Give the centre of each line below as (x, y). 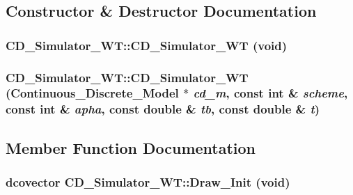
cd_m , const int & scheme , (270, 93)
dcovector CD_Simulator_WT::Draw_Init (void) (148, 182)
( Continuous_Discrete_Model (92, 93)
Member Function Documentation (131, 147)
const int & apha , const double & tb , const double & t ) (163, 109)
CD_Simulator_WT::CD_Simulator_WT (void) (147, 45)
